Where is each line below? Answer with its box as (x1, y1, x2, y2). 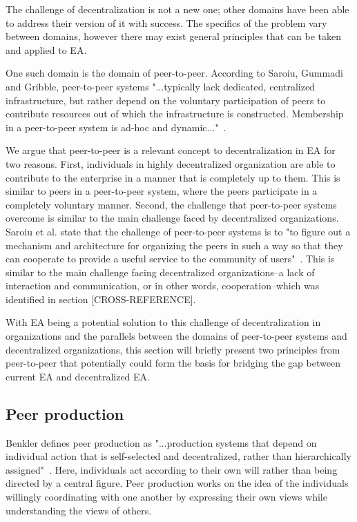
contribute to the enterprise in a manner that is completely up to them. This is (6, 170, 340, 184)
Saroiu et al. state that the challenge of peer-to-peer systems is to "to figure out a (6, 224, 351, 238)
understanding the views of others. (6, 503, 152, 517)
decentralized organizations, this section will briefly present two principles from (6, 342, 340, 356)
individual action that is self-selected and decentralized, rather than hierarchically (6, 449, 351, 463)
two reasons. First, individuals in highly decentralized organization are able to (6, 156, 336, 171)
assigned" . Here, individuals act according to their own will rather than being (6, 462, 338, 476)
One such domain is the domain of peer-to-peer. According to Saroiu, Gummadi (6, 66, 343, 80)
